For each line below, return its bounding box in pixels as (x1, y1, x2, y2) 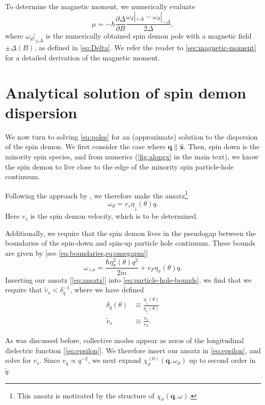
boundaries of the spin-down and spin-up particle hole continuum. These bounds (5, 238, 255, 248)
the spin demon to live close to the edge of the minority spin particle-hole (5, 161, 234, 172)
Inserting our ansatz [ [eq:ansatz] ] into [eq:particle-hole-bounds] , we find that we (5, 274, 252, 285)
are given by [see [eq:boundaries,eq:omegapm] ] (5, 248, 148, 258)
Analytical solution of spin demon (5, 82, 246, 103)
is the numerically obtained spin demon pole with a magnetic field (46, 30, 252, 41)
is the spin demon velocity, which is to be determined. (30, 211, 198, 221)
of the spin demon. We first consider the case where (5, 141, 165, 152)
